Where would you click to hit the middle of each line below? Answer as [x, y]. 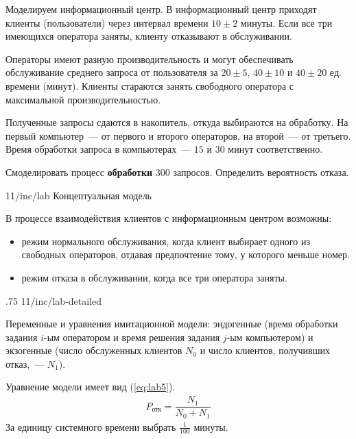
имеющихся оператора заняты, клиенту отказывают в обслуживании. [149, 36]
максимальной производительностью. [83, 99]
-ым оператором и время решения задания [132, 337]
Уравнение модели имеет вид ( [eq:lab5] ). [91, 387]
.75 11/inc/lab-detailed [54, 300]
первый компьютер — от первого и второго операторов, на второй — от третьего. [178, 135]
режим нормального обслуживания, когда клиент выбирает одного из [166, 241]
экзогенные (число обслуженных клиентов [94, 350]
